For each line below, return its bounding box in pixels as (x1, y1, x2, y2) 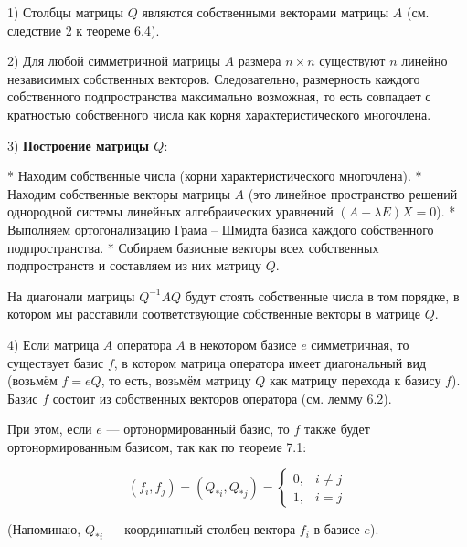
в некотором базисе (189, 334, 297, 353)
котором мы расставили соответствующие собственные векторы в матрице (7, 304, 421, 323)
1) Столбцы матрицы (7, 3, 123, 21)
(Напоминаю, (7, 520, 81, 539)
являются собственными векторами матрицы (142, 3, 389, 21)
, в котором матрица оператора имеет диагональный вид (113, 352, 427, 372)
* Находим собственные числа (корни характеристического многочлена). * (7, 166, 422, 185)
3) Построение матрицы (7, 135, 149, 154)
